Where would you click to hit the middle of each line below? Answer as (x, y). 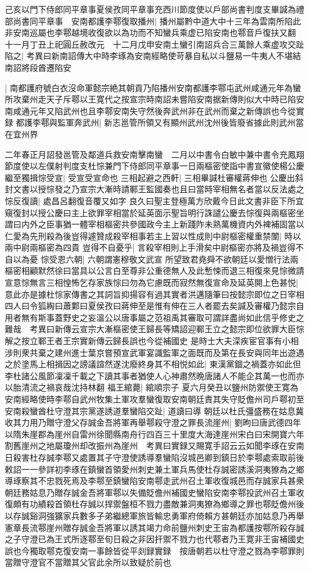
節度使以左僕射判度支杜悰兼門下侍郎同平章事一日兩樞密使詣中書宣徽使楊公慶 (154, 166)
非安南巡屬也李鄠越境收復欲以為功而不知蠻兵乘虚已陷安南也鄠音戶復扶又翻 (150, 32)
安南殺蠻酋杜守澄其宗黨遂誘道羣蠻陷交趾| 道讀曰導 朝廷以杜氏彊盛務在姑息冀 (154, 410)
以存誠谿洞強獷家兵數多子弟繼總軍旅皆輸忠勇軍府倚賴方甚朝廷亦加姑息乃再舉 (154, 515)
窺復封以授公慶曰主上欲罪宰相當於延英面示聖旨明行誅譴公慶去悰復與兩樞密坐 (154, 212)
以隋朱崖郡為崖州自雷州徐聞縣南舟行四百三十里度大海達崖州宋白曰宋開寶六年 (154, 434)
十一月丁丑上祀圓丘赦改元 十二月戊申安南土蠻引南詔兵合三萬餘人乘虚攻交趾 (154, 44)
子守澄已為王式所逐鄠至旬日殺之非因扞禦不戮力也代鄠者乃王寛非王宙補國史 (158, 539)
